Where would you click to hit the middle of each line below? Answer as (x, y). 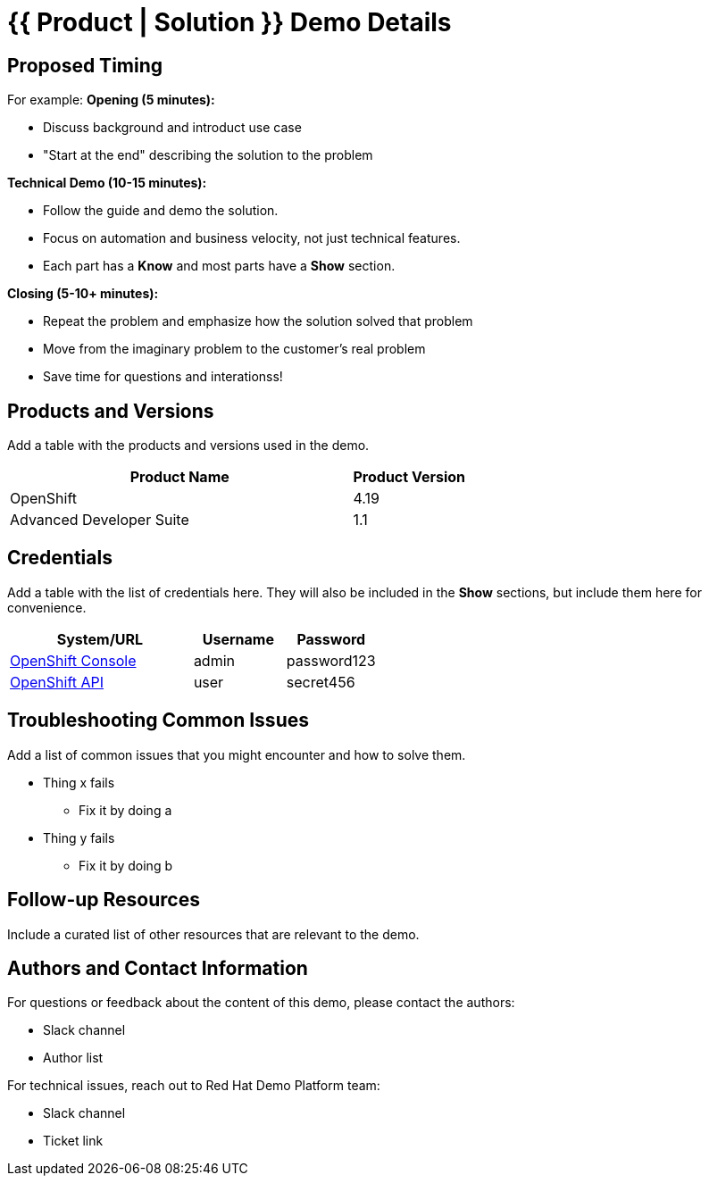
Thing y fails (79, 837)
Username (238, 639)
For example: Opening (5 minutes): (111, 100)
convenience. (47, 607)
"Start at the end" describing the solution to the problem (208, 155)
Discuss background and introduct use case (172, 128)
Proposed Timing (85, 65)
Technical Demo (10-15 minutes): (107, 183)
